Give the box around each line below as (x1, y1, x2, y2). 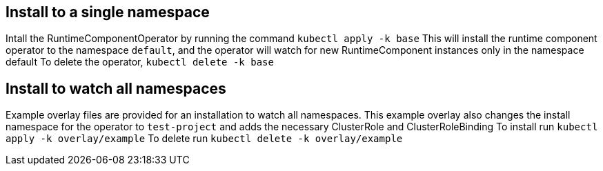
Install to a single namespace (6, 3, 210, 21)
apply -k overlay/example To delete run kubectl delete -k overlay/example (6, 132, 403, 145)
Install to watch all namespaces (6, 79, 226, 97)
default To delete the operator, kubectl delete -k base (6, 56, 274, 68)
